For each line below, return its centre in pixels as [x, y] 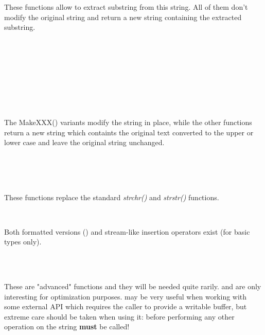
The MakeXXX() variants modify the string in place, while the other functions [128, 122]
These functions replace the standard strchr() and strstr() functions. [112, 197]
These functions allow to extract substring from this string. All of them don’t [126, 7]
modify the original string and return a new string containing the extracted [123, 17]
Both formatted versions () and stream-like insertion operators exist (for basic [127, 231]
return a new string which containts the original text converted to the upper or [129, 132]
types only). [23, 242]
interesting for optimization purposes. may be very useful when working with [126, 296]
